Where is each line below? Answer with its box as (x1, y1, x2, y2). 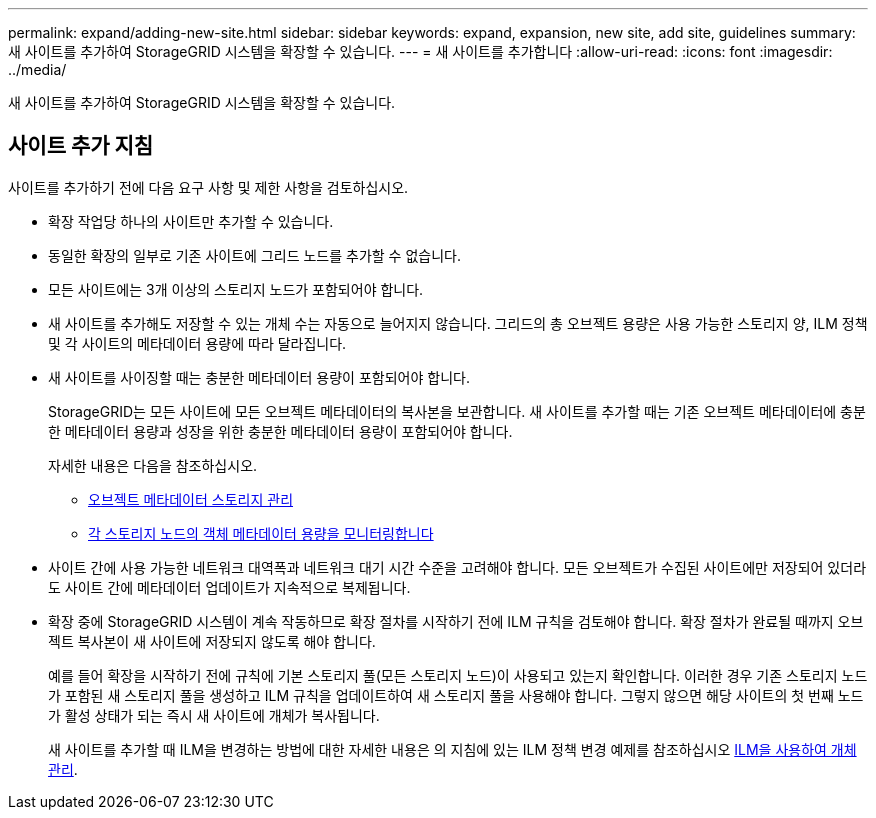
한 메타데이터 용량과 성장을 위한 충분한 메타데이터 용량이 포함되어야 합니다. (48, 422, 513, 440)
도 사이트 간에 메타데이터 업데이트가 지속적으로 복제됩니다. (48, 578, 411, 596)
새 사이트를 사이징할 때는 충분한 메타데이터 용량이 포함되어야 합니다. (48, 368, 470, 386)
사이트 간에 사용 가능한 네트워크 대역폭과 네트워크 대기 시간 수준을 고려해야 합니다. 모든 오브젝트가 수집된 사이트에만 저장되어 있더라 (48, 558, 867, 576)
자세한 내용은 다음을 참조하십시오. (48, 456, 258, 474)
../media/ (8, 61, 67, 78)
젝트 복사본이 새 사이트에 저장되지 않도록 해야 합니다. (48, 632, 376, 650)
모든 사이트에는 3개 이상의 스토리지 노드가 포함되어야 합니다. (48, 280, 424, 298)
